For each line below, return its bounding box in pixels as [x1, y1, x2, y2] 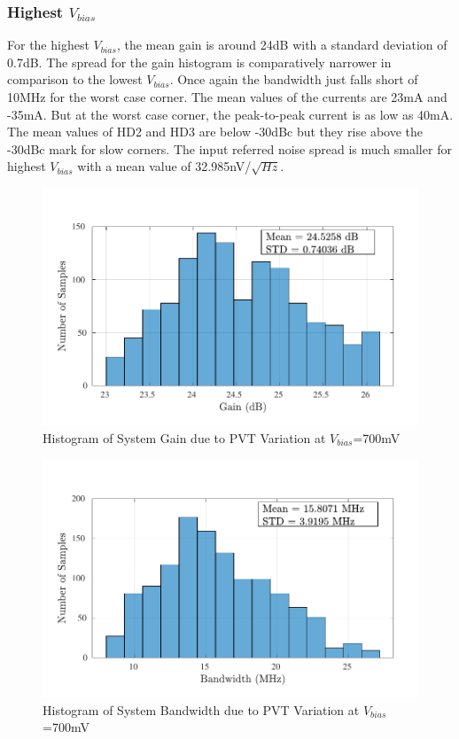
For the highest [7, 35, 89, 54]
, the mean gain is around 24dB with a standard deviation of [116, 35, 447, 54]
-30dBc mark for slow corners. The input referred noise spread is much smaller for [7, 139, 452, 158]
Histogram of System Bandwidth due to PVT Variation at [43, 700, 360, 719]
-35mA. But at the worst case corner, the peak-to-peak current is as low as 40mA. [7, 105, 454, 123]
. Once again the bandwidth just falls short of [169, 70, 418, 89]
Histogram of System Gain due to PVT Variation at [43, 429, 326, 447]
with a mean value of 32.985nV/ [77, 157, 252, 175]
